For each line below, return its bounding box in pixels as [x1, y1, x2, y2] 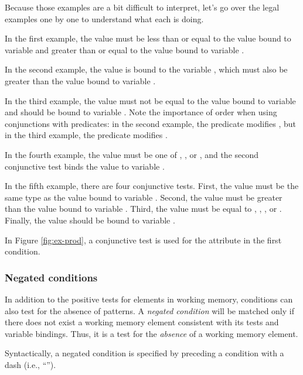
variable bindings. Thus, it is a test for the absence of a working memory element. [5, 327, 298, 339]
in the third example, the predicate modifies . [5, 129, 168, 141]
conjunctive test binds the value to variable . [5, 160, 165, 172]
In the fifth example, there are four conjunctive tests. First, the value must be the [5, 180, 299, 192]
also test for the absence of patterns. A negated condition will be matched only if [5, 304, 294, 316]
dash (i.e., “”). [5, 358, 56, 370]
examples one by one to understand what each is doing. [5, 12, 204, 25]
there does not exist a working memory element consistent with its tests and [5, 316, 279, 328]
